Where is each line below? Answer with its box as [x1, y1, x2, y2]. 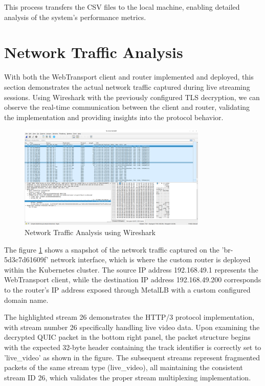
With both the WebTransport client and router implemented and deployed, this [4, 71, 254, 82]
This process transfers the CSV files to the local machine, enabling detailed [4, 2, 240, 12]
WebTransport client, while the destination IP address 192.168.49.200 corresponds [4, 274, 261, 285]
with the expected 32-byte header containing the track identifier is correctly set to [4, 341, 261, 352]
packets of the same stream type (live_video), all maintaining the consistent [4, 362, 243, 373]
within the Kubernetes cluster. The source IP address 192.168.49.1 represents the [4, 264, 258, 275]
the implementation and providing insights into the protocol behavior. [4, 111, 224, 122]
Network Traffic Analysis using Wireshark [25, 227, 156, 238]
